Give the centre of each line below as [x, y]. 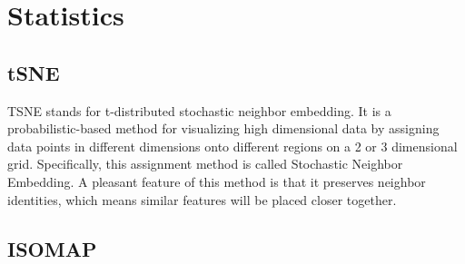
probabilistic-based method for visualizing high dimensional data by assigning [223, 128]
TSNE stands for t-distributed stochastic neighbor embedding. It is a [199, 110]
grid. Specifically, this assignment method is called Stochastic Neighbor [205, 164]
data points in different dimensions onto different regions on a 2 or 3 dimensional [232, 146]
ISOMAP [52, 248]
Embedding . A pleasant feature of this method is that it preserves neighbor [217, 181]
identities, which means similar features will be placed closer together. [202, 199]
